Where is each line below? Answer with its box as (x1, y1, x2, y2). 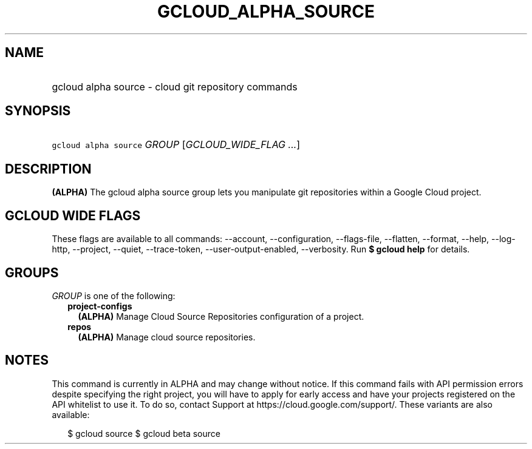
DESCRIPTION (5, 161, 92, 177)
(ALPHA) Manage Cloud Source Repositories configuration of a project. (78, 311, 364, 322)
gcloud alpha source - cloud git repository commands (52, 80, 298, 93)
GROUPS (5, 265, 59, 280)
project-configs (67, 300, 132, 311)
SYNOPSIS (5, 103, 71, 119)
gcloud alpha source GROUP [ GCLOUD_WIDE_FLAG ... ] (52, 138, 301, 151)
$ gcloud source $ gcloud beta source (67, 428, 220, 439)
